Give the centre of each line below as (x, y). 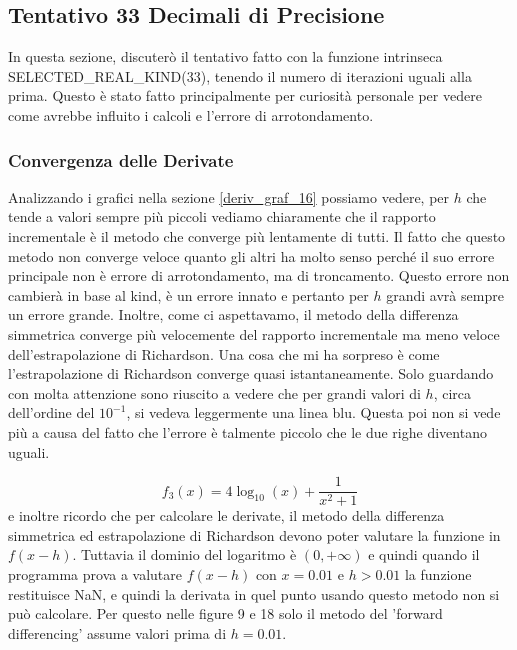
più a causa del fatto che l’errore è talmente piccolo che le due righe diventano (247, 431)
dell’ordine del (51, 412)
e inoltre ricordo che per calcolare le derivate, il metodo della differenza (226, 515)
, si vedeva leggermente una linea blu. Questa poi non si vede (313, 412)
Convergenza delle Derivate (121, 159)
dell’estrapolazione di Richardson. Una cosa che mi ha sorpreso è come (224, 353)
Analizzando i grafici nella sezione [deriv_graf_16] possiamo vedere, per (229, 196)
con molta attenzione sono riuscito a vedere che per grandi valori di (214, 392)
